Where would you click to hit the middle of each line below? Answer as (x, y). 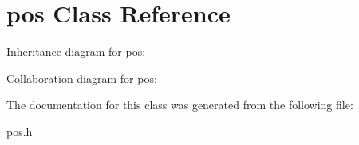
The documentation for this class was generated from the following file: (180, 105)
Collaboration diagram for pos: (82, 78)
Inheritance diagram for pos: (76, 51)
